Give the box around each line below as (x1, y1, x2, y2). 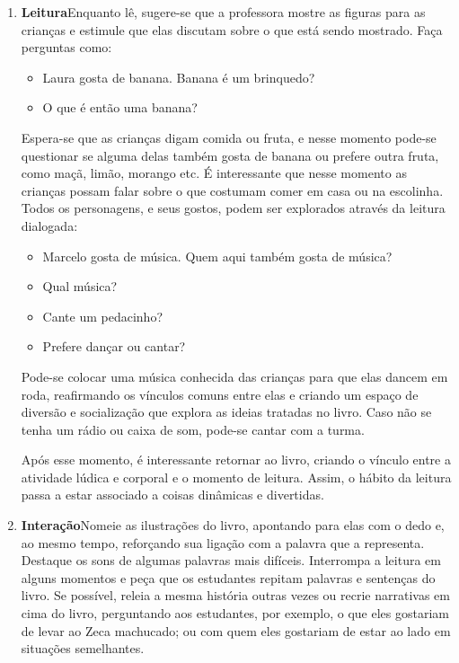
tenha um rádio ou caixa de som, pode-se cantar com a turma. (21, 420, 365, 438)
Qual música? (42, 277, 118, 296)
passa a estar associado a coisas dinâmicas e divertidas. (21, 485, 324, 504)
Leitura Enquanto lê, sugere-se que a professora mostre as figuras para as (21, 3, 426, 21)
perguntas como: (21, 38, 112, 57)
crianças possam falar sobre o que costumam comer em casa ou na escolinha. (21, 181, 444, 199)
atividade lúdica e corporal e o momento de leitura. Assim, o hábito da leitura (21, 467, 452, 486)
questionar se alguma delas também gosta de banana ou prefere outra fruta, (21, 146, 439, 164)
